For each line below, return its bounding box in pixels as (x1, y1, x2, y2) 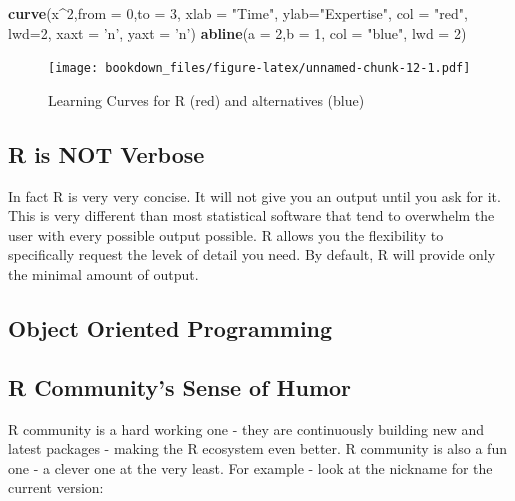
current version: (8, 477, 104, 498)
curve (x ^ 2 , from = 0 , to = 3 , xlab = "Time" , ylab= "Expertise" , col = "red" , (8, 3, 468, 23)
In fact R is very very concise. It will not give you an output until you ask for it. (8, 185, 501, 206)
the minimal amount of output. (8, 264, 199, 285)
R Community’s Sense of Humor (8, 371, 352, 402)
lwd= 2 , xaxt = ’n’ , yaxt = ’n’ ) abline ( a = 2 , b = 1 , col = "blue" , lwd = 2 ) (8, 22, 467, 43)
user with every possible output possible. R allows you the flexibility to (8, 224, 444, 245)
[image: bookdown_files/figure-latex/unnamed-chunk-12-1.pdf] (48, 61, 471, 76)
